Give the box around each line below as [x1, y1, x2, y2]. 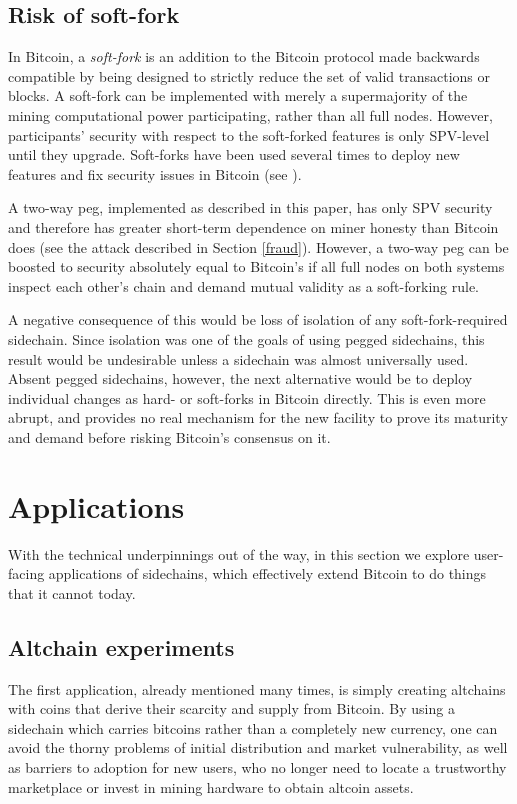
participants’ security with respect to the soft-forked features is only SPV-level [8, 124, 490, 145]
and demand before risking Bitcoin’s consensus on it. [8, 426, 331, 447]
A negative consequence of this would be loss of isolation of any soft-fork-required [8, 309, 508, 330]
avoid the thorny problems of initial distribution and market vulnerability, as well [8, 737, 508, 758]
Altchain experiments [8, 631, 235, 662]
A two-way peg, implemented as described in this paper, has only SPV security [8, 197, 493, 218]
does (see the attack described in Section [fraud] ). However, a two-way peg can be [8, 236, 509, 257]
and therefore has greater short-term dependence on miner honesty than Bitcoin [8, 216, 499, 237]
